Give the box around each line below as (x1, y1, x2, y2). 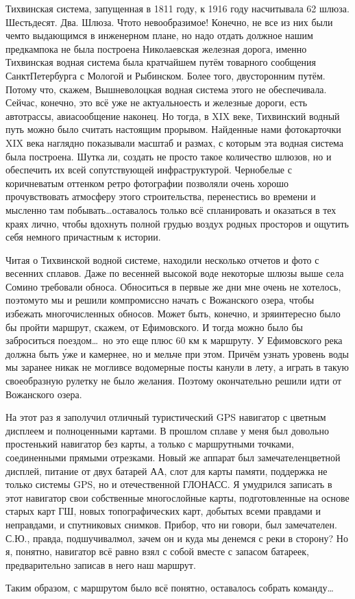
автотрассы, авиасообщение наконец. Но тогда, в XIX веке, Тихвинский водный (5, 108, 340, 123)
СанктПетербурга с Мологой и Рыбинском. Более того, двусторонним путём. (5, 68, 326, 82)
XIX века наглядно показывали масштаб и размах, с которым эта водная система (5, 135, 344, 149)
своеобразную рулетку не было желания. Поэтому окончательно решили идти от (5, 374, 342, 388)
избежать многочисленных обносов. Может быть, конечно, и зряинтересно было (5, 306, 341, 321)
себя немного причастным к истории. (5, 230, 161, 244)
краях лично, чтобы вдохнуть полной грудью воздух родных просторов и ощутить (5, 216, 349, 230)
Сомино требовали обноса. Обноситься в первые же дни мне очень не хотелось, (5, 279, 341, 293)
